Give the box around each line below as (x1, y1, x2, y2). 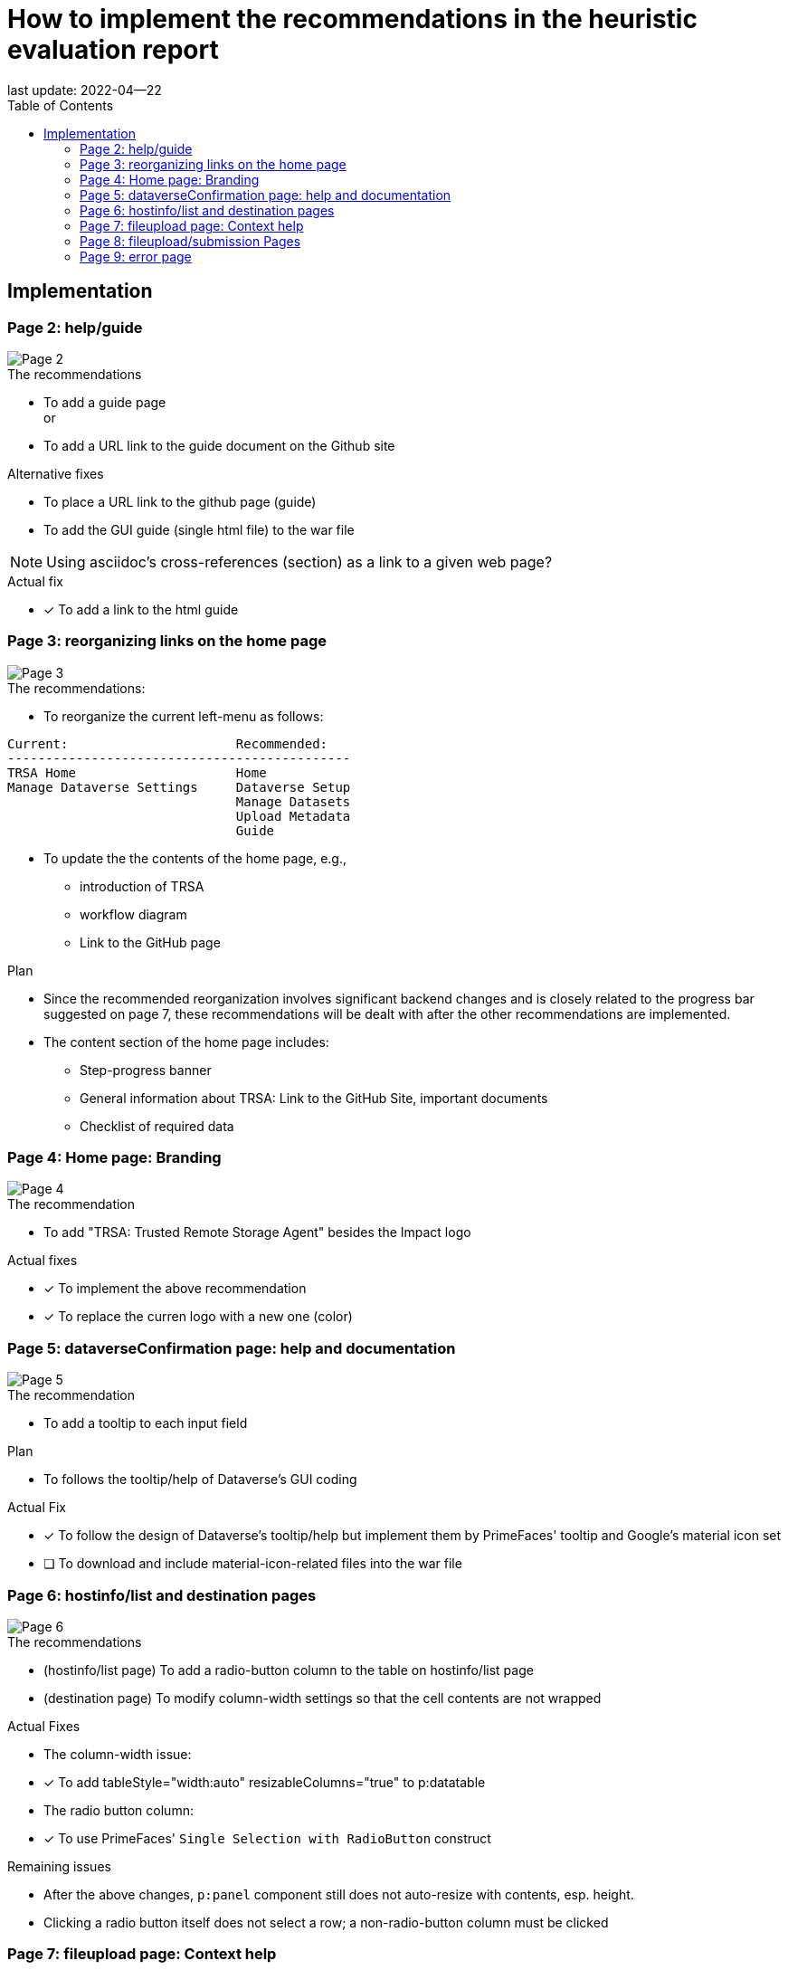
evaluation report (7, 34, 219, 65)
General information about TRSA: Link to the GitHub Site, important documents (80, 1090, 548, 1106)
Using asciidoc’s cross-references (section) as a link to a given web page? (46, 552, 553, 571)
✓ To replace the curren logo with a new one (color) (43, 1309, 353, 1325)
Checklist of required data (80, 1118, 234, 1134)
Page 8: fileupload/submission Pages (80, 233, 301, 249)
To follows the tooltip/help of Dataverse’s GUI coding (43, 1471, 357, 1488)
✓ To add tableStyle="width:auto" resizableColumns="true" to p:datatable (43, 1774, 486, 1790)
